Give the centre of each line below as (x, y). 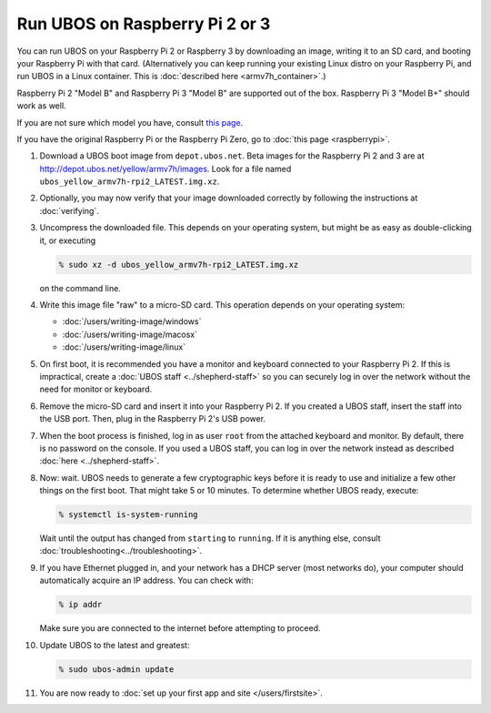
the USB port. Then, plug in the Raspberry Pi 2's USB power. (153, 419)
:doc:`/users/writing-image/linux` (124, 347)
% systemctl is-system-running (129, 515)
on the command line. (80, 288)
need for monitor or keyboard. (96, 389)
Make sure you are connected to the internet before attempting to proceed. (180, 628)
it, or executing (67, 240)
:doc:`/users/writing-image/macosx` (130, 334)
